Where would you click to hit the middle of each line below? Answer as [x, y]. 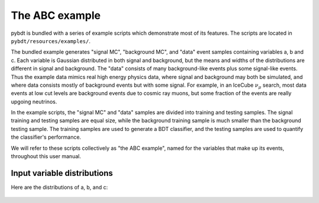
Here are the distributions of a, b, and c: [59, 187]
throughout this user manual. [46, 156]
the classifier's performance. [46, 137]
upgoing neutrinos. [34, 102]
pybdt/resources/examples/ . [51, 41]
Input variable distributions [62, 173]
